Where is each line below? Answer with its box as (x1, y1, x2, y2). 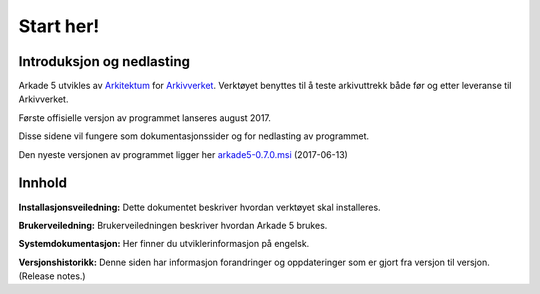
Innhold (18, 175, 67, 192)
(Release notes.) (18, 270, 86, 282)
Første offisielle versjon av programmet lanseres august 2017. (18, 111, 272, 124)
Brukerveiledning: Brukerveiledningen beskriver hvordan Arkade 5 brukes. (18, 219, 328, 231)
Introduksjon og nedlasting (18, 53, 190, 70)
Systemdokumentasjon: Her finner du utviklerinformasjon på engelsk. (18, 238, 310, 250)
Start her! (18, 15, 100, 37)
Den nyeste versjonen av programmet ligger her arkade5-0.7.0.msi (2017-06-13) (18, 148, 349, 160)
